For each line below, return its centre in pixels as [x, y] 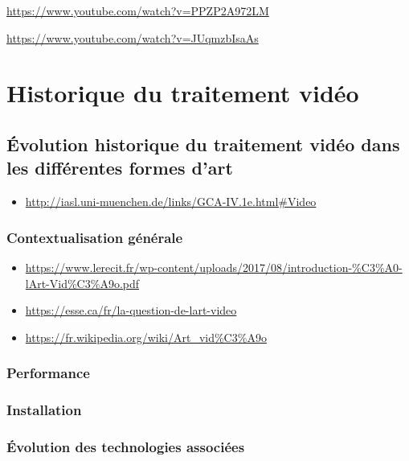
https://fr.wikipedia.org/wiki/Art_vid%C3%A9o [146, 337]
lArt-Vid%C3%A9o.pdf [82, 283]
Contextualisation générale [95, 237]
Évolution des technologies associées [126, 446]
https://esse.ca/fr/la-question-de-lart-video [131, 310]
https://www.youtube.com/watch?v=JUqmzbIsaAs [133, 37]
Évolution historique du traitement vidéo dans [203, 144]
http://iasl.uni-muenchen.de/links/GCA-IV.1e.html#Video [171, 202]
